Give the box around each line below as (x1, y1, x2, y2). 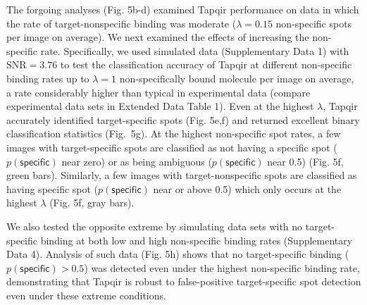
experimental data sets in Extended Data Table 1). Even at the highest (6, 99, 314, 113)
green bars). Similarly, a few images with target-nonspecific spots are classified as (6, 168, 357, 182)
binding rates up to (6, 70, 89, 85)
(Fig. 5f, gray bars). (49, 195, 135, 210)
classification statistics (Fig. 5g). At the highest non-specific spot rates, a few (6, 126, 341, 141)
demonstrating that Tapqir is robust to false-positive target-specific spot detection (6, 274, 361, 289)
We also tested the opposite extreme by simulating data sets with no (6, 218, 303, 233)
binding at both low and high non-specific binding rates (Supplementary (40, 232, 353, 247)
